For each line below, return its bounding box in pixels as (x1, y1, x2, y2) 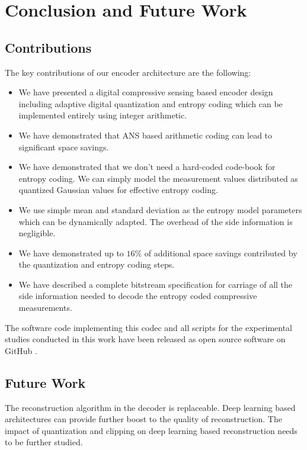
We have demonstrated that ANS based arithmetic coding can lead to (18, 128, 273, 141)
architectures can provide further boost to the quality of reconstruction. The (5, 413, 282, 425)
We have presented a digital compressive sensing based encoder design (18, 86, 273, 98)
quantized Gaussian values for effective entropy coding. (18, 184, 218, 196)
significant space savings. (18, 140, 109, 153)
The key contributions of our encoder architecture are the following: (5, 66, 251, 78)
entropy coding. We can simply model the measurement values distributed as (18, 172, 298, 184)
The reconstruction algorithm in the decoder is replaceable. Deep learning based (5, 401, 296, 413)
